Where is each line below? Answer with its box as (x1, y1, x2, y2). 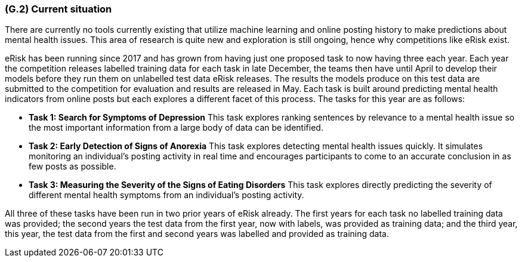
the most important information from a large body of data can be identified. (29, 122, 323, 133)
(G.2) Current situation (5, 3, 112, 15)
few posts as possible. (29, 161, 116, 172)
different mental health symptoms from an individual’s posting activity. (29, 190, 304, 201)
